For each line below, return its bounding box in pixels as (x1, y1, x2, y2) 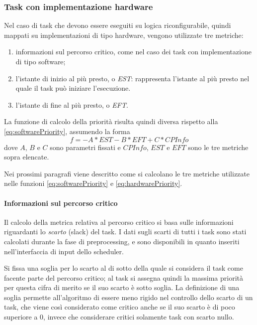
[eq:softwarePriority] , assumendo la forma (4, 126, 130, 136)
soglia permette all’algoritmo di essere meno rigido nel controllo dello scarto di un (4, 292, 253, 302)
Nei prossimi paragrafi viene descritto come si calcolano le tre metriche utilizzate (4, 168, 250, 178)
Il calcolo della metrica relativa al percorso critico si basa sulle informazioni (4, 216, 234, 227)
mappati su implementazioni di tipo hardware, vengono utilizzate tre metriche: (4, 29, 244, 40)
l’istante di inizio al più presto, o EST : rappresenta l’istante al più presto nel (15, 73, 250, 83)
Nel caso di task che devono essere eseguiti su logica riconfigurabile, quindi (4, 20, 231, 30)
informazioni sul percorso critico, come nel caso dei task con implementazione (15, 46, 252, 57)
